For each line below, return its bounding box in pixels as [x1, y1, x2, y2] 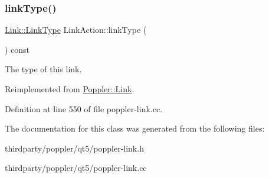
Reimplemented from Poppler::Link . [5, 83, 134, 95]
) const [5, 43, 30, 55]
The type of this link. [5, 63, 82, 75]
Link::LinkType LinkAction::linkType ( [5, 23, 147, 36]
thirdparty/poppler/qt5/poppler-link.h [5, 142, 144, 154]
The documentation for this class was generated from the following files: [5, 122, 265, 135]
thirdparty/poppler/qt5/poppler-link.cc [5, 162, 147, 174]
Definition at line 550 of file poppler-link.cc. [5, 102, 163, 115]
